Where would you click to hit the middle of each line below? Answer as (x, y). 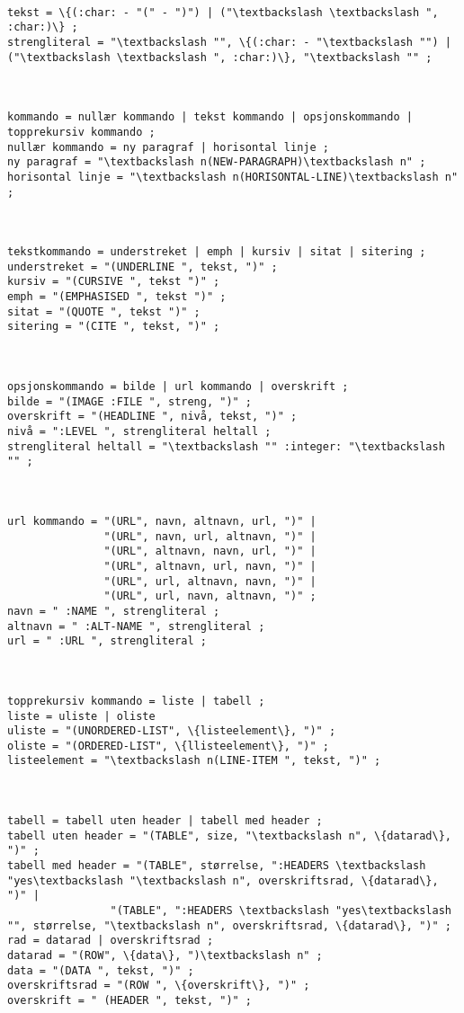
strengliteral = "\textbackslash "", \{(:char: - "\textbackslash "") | (229, 42)
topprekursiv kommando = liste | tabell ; (136, 701)
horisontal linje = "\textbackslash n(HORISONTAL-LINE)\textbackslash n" (233, 177)
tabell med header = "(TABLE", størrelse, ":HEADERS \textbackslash (217, 866)
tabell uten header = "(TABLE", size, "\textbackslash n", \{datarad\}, (229, 835)
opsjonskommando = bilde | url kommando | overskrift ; (178, 387)
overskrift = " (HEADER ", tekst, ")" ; (130, 1000)
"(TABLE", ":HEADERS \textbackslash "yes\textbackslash (281, 911)
